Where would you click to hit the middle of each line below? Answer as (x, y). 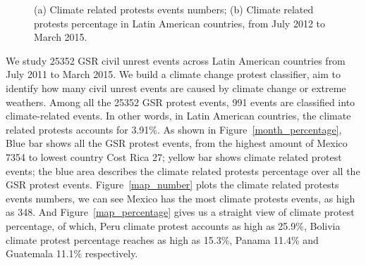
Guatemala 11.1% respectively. (72, 253)
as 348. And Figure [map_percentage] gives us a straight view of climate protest (180, 212)
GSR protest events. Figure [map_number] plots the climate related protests (172, 185)
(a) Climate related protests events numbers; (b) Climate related (174, 9)
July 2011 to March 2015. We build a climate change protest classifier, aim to (173, 74)
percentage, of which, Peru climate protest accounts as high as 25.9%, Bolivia (173, 225)
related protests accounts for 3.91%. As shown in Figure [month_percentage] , (174, 129)
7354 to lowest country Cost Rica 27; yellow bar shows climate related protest (174, 156)
